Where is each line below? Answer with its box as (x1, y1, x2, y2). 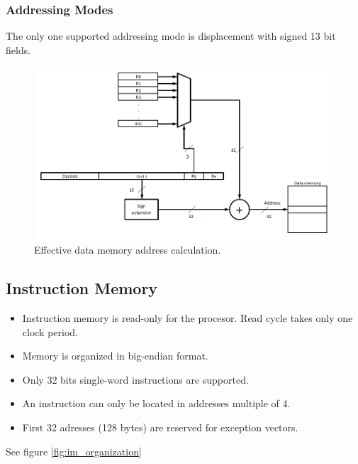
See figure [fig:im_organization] (6, 443, 142, 458)
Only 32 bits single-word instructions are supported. (22, 372, 249, 387)
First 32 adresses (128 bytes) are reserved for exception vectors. (22, 420, 298, 435)
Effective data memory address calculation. (34, 242, 221, 257)
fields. (6, 42, 31, 57)
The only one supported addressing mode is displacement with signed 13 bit (6, 28, 336, 43)
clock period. (22, 324, 79, 339)
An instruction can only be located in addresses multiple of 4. (22, 396, 291, 411)
